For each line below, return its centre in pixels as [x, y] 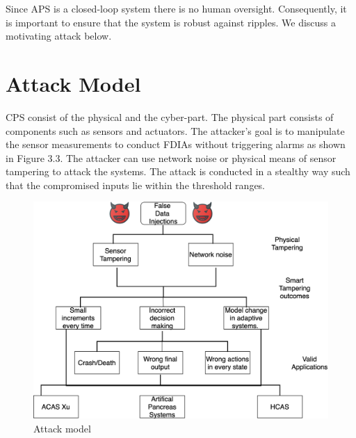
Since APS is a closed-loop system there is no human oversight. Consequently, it [176, 8]
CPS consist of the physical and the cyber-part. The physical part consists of [170, 116]
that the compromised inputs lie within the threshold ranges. [136, 185]
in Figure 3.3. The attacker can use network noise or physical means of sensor [171, 157]
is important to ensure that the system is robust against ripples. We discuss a [171, 22]
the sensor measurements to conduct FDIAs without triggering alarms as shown [176, 144]
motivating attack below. [59, 36]
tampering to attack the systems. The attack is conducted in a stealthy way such [178, 171]
